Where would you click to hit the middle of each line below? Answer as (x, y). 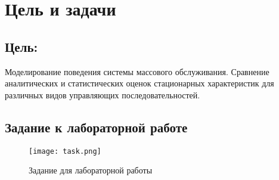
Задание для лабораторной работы (91, 170)
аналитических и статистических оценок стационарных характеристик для (139, 83)
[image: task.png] (65, 151)
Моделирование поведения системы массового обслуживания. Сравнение (137, 71)
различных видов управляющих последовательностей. (103, 94)
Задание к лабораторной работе (96, 127)
